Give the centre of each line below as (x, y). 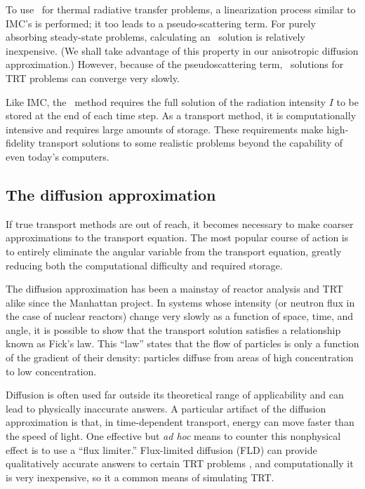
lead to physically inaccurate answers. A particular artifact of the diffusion (166, 408)
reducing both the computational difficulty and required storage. (144, 265)
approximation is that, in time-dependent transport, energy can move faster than (180, 422)
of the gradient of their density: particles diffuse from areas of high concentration (180, 357)
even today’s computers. (58, 156)
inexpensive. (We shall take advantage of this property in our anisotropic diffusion (182, 50)
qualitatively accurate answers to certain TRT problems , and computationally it (180, 463)
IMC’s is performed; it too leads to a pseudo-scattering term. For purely (161, 23)
